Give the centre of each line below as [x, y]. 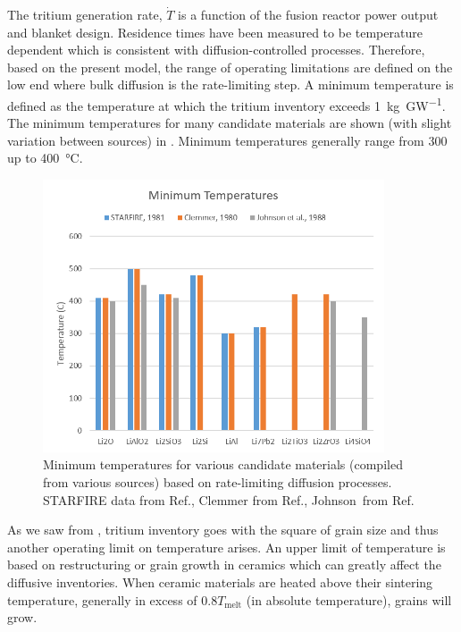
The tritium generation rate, [85, 14]
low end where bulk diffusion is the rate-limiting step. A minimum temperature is [230, 84]
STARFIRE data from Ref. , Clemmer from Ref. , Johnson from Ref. [229, 499]
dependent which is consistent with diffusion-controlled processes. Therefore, [216, 50]
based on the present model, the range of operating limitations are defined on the [230, 67]
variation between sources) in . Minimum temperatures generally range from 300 [227, 140]
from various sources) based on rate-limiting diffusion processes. [218, 481]
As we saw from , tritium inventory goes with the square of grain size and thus [223, 530]
